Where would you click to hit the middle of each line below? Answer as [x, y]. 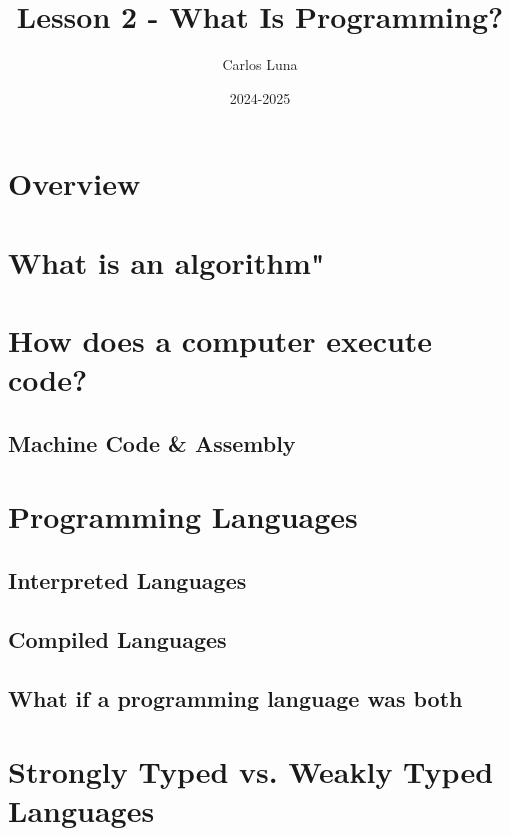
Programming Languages [183, 516]
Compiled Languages [117, 638]
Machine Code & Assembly [152, 442]
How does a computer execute [220, 340]
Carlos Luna [260, 64]
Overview [74, 183]
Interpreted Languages [127, 579]
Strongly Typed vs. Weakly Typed [251, 771]
